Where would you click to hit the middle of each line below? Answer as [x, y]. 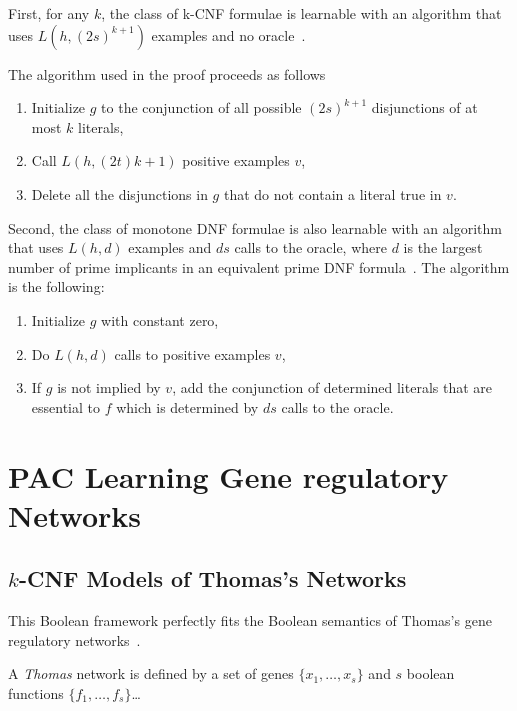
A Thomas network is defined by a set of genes [151, 673]
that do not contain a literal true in [332, 193]
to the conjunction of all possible [201, 107]
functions [36, 692]
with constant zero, [160, 319]
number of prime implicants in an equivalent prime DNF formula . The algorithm [259, 266]
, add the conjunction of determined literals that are [332, 387]
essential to [65, 406]
